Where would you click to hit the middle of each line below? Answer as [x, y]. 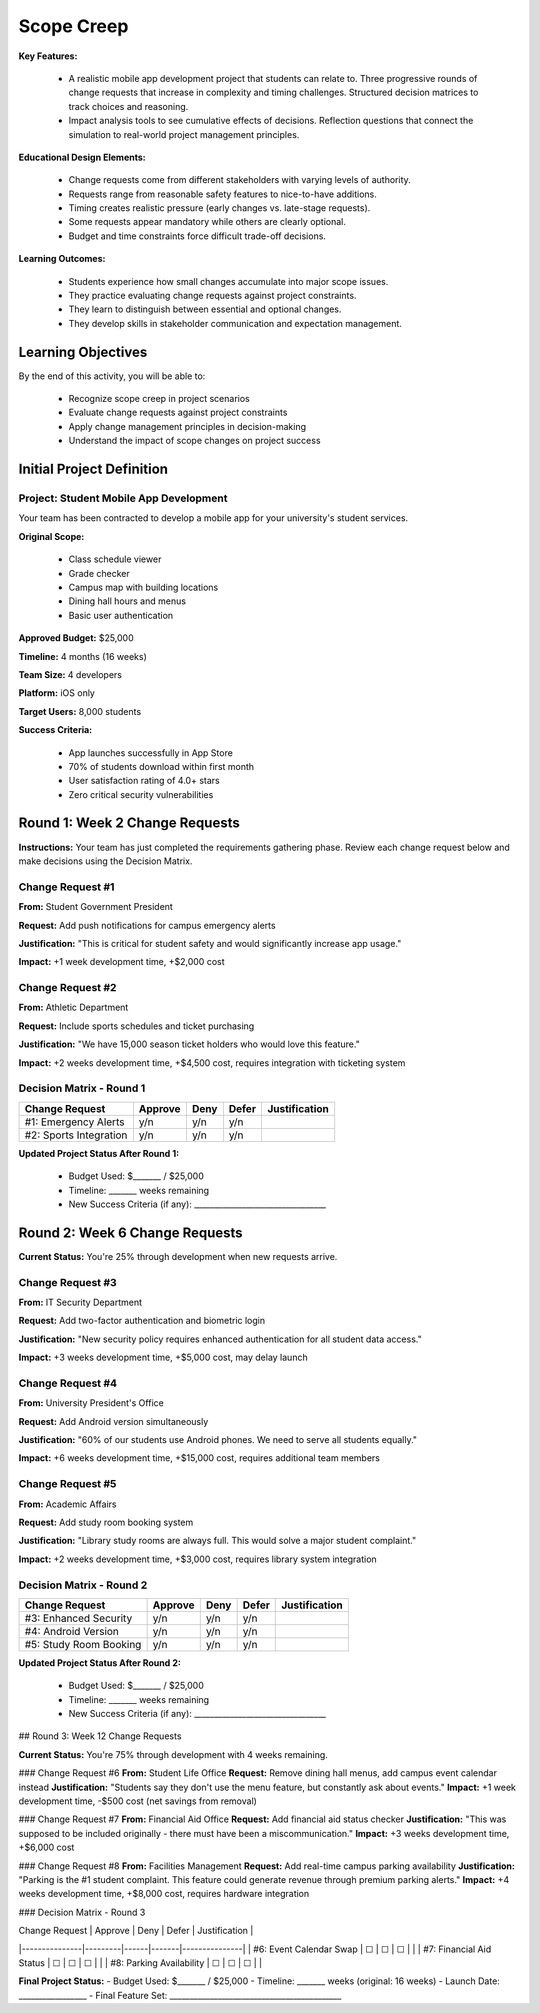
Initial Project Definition [93, 469]
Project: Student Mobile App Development [123, 498]
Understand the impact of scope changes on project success [194, 441]
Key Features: [48, 56]
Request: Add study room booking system [106, 1522]
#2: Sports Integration [76, 1135]
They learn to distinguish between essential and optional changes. [205, 309]
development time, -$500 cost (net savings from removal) [137, 1801]
